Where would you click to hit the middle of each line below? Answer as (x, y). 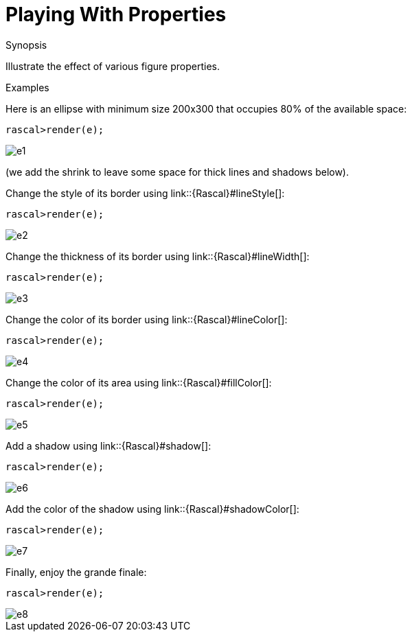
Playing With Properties (116, 14)
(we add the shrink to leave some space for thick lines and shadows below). (178, 172)
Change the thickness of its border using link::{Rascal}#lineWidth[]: (158, 256)
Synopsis (26, 45)
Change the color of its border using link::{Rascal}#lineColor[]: (147, 319)
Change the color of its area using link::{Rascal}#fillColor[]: (139, 382)
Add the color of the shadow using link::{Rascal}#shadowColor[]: (152, 509)
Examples (27, 87)
